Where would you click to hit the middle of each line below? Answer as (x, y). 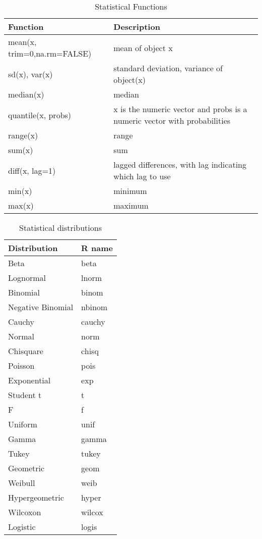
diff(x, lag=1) (32, 170)
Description (137, 27)
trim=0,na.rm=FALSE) (50, 53)
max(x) (21, 205)
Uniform (23, 424)
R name (97, 248)
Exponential (29, 380)
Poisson (21, 365)
